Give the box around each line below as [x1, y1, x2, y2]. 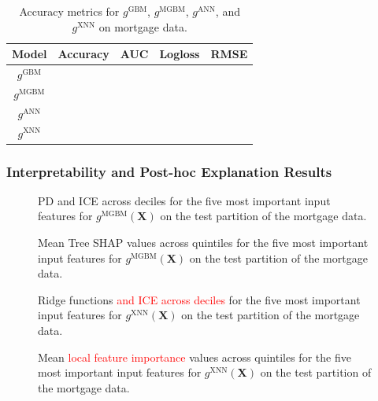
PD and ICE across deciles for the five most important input [38, 192, 331, 208]
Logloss [159, 46, 200, 62]
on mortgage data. [98, 18, 187, 35]
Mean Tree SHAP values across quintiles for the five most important [38, 234, 369, 251]
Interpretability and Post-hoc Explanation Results [6, 161, 332, 181]
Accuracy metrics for [19, 3, 120, 19]
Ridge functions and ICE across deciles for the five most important [38, 291, 361, 307]
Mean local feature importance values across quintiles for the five [38, 348, 351, 365]
